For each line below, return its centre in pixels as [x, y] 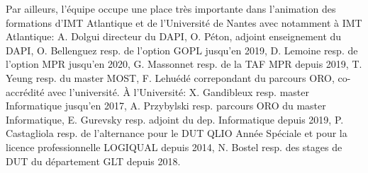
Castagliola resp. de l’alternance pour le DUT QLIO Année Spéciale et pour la [177, 133]
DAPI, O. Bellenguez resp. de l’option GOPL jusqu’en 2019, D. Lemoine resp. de [182, 50]
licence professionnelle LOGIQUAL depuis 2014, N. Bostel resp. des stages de [174, 147]
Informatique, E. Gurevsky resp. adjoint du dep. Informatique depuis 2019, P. [175, 119]
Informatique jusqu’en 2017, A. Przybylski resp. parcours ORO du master [166, 106]
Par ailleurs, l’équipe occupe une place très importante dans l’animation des [171, 8]
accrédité [25, 91]
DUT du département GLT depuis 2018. [93, 161]
